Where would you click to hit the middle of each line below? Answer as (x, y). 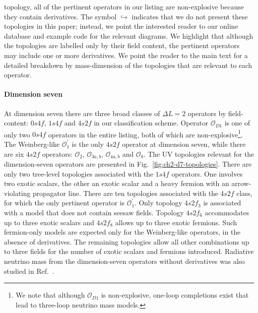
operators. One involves (207, 173)
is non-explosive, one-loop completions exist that (175, 295)
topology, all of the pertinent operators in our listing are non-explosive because (124, 6)
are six (14, 154)
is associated (222, 203)
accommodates (227, 212)
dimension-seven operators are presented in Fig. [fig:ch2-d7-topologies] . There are (128, 164)
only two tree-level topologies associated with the (79, 173)
